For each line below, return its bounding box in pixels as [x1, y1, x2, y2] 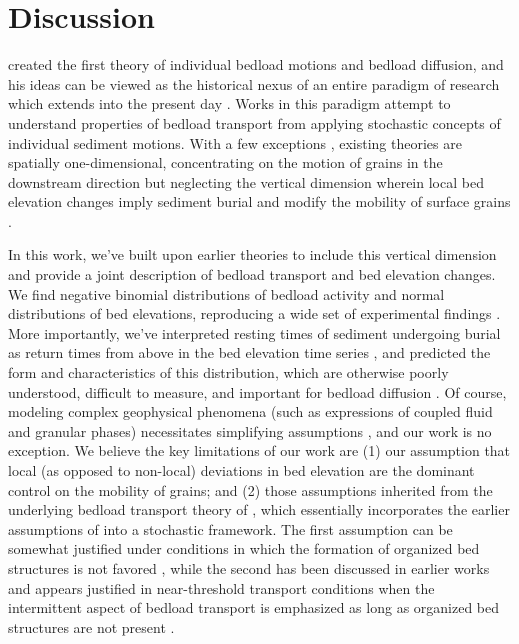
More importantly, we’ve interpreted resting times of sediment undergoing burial [8, 322, 501, 343]
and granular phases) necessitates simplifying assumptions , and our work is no [8, 420, 492, 441]
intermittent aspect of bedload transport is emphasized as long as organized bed [8, 597, 500, 618]
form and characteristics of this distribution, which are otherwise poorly [8, 362, 449, 383]
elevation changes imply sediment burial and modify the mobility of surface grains [8, 191, 511, 212]
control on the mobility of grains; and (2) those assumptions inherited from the [8, 479, 493, 500]
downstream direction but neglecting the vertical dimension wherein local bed [8, 171, 484, 192]
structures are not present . [8, 616, 175, 637]
